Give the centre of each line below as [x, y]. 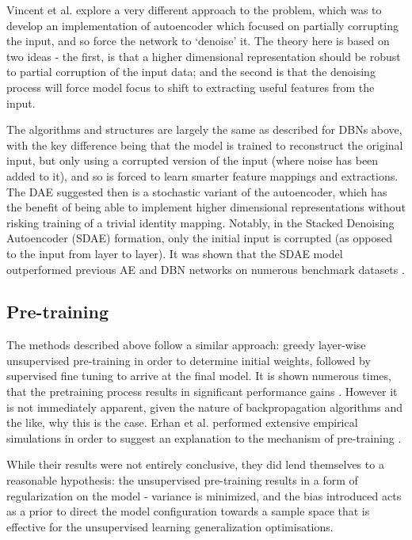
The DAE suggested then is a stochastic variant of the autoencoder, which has [197, 191]
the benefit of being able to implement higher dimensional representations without [206, 207]
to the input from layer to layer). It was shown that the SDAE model [175, 253]
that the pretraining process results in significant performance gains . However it [202, 392]
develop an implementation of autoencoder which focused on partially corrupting [202, 25]
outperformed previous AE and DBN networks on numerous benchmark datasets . [206, 269]
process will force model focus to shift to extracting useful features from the [191, 87]
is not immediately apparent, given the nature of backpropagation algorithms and [205, 407]
